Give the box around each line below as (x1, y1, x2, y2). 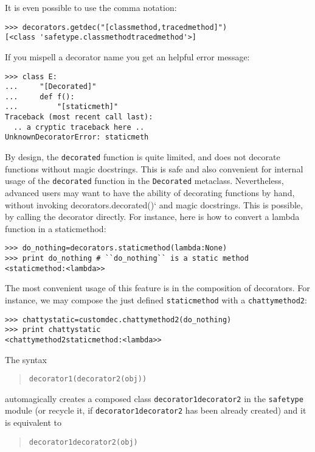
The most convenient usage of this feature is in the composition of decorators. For (5, 281, 310, 294)
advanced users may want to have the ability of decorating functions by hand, (5, 186, 295, 199)
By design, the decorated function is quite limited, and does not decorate (5, 150, 280, 163)
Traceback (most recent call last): (5, 113, 153, 122)
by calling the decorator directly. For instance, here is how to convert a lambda (5, 210, 300, 223)
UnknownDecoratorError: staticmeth (5, 133, 149, 142)
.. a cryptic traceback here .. (13, 122, 145, 132)
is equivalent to (5, 416, 62, 429)
